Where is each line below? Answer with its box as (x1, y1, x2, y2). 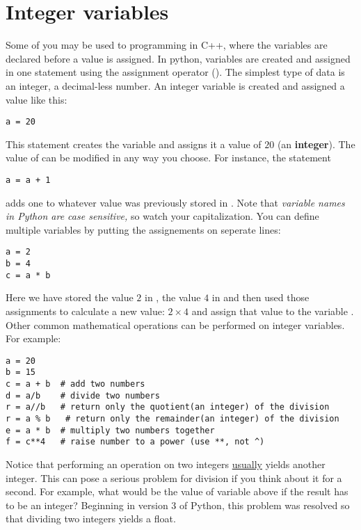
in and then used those (211, 290, 310, 305)
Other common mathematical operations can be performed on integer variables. (6, 317, 345, 332)
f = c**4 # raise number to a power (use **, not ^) (6, 437, 265, 447)
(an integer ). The (277, 136, 355, 151)
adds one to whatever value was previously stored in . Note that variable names (6, 195, 345, 209)
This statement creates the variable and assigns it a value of (6, 136, 262, 151)
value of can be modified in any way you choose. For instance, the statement (6, 150, 331, 165)
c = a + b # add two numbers (6, 379, 145, 390)
